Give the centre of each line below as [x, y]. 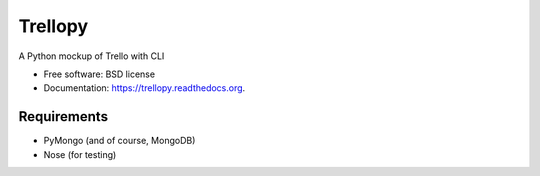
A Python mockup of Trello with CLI [91, 56]
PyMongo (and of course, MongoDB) [119, 141]
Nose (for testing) [80, 154]
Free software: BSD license [99, 74]
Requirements [63, 116]
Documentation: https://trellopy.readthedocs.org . [144, 88]
